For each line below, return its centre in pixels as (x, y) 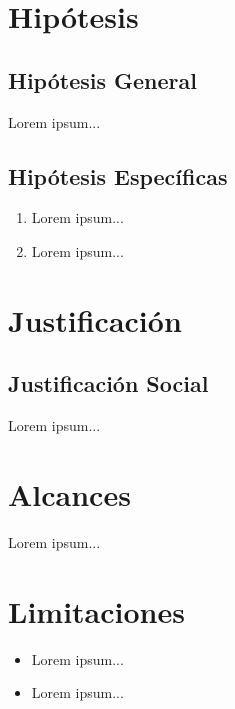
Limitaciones (96, 610)
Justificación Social (108, 383)
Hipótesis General (102, 79)
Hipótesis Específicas (118, 175)
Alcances (69, 493)
